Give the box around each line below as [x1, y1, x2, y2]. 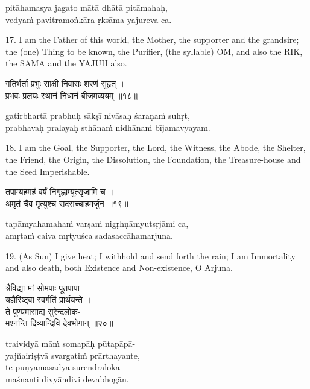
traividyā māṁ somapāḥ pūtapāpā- [5, 337, 136, 350]
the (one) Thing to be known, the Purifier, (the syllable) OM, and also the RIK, [5, 45, 303, 57]
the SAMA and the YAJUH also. [5, 57, 127, 69]
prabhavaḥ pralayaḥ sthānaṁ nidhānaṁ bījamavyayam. [5, 121, 210, 133]
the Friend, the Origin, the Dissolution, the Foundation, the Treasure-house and [5, 153, 301, 165]
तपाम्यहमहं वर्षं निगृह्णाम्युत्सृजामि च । [5, 185, 114, 198]
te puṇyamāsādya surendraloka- [5, 361, 123, 373]
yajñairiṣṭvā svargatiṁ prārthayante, [5, 349, 140, 361]
